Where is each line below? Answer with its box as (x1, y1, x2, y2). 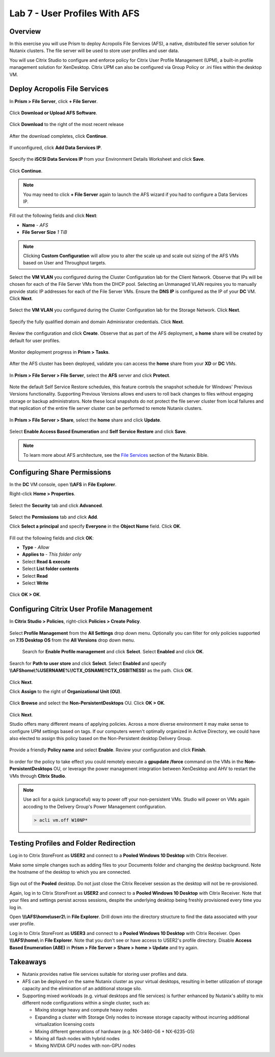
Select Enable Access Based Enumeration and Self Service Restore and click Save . (9, 429, 187, 435)
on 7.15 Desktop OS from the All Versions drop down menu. (9, 637, 135, 643)
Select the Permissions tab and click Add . (9, 513, 99, 520)
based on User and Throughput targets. (23, 260, 106, 266)
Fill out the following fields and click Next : (9, 212, 98, 219)
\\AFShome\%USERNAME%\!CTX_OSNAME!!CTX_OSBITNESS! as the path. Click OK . (9, 668, 193, 674)
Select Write (22, 580, 49, 586)
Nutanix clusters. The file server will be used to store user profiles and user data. (9, 47, 179, 54)
